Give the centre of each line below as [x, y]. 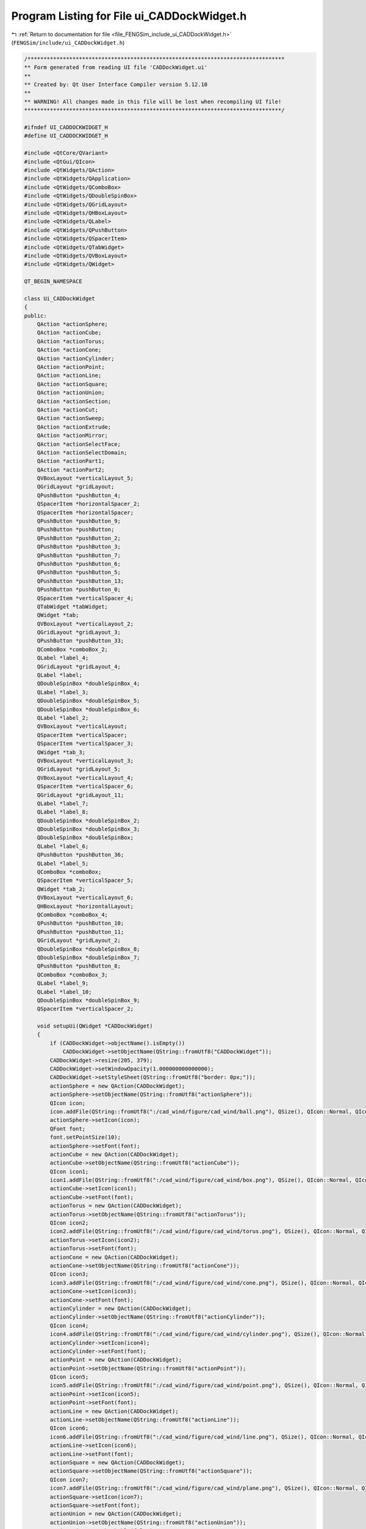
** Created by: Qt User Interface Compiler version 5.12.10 [116, 85]
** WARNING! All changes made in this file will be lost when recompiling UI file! [153, 102]
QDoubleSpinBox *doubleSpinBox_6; [88, 709]
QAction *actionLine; [69, 376]
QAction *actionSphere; [72, 324]
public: [35, 316]
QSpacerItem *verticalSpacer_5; [85, 880]
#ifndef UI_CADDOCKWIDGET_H [66, 128]
